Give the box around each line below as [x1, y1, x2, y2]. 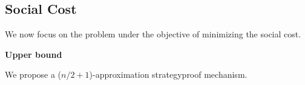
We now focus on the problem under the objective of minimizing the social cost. [5, 28, 301, 40]
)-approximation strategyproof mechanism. [89, 68, 248, 81]
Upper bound [5, 48, 62, 60]
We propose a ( [5, 68, 62, 81]
